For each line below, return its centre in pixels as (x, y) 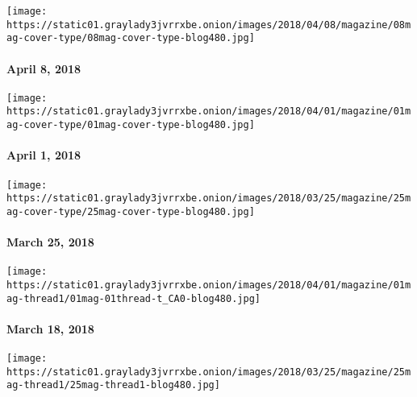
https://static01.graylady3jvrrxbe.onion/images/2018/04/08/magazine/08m (209, 25)
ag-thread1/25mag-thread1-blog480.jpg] (113, 385)
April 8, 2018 (44, 68)
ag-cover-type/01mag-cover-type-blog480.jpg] (131, 125)
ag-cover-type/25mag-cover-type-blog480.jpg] (131, 211)
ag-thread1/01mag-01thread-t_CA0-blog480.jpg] (133, 298)
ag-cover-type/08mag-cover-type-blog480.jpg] (131, 38)
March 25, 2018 (50, 242)
